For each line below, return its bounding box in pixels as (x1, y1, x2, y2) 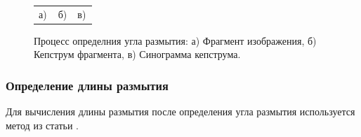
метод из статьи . (6, 117, 79, 132)
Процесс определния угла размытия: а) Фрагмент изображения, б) (34, 33, 317, 48)
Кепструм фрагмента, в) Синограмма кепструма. (34, 47, 241, 62)
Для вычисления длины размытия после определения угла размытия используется (6, 104, 355, 119)
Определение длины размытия (6, 76, 169, 94)
